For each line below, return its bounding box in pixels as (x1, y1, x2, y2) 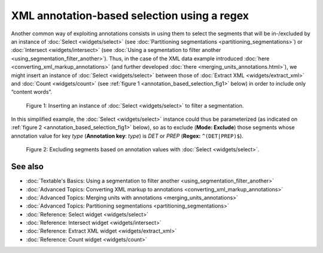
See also (11, 161, 44, 172)
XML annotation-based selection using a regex (11, 9, 249, 22)
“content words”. (11, 89, 53, 96)
